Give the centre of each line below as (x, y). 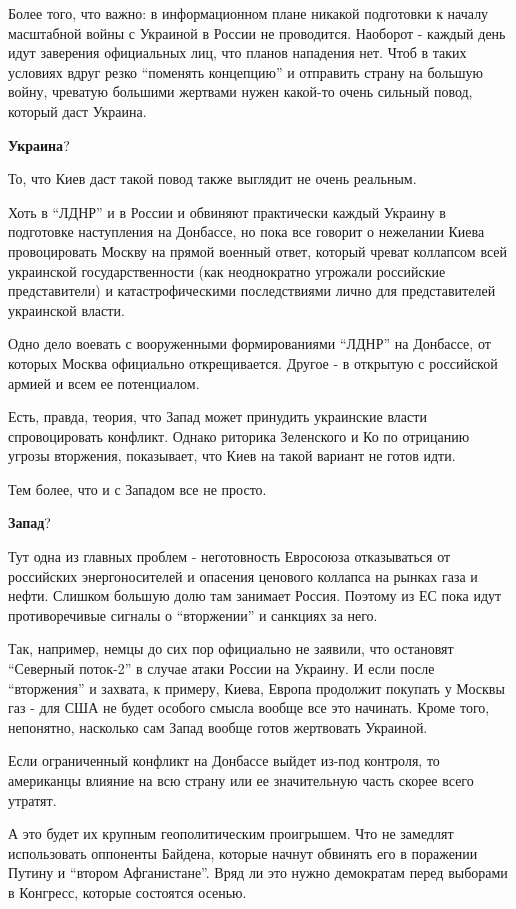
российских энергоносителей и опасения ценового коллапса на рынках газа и (243, 575)
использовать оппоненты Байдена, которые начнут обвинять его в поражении (243, 852)
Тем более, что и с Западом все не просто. (137, 488)
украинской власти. (66, 309)
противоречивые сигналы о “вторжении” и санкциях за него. (193, 614)
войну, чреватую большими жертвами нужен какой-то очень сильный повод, (240, 91)
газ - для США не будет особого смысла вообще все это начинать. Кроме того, (249, 707)
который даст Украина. (77, 110)
